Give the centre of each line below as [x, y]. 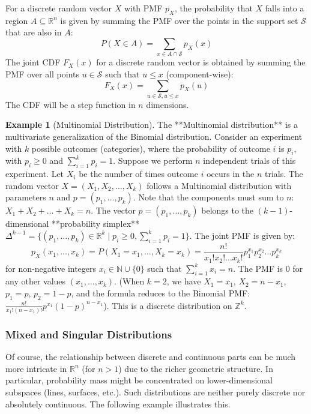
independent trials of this [249, 160]
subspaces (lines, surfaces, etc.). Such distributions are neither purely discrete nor [155, 392]
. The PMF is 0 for [268, 268]
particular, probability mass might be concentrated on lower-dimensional [139, 380]
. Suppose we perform [153, 160]
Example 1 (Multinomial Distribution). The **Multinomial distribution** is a [152, 124]
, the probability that [213, 8]
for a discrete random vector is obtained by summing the [201, 62]
